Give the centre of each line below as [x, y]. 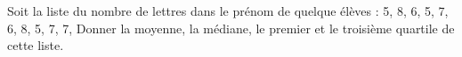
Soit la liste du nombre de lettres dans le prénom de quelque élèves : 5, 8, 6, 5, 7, [228, 11]
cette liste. [36, 45]
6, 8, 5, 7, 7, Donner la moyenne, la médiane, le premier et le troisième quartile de [231, 28]
